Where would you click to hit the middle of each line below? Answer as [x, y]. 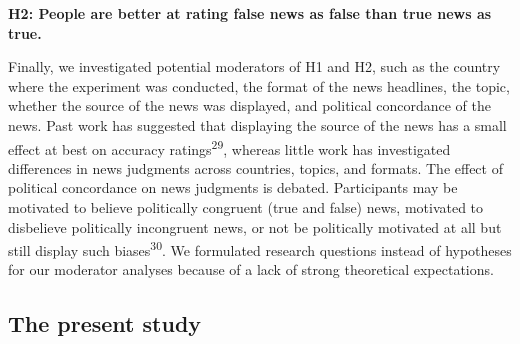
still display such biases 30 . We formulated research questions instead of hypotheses [260, 248]
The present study [105, 323]
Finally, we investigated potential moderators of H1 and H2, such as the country [254, 66]
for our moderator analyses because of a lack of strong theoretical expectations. [251, 269]
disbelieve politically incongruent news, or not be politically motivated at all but [255, 226]
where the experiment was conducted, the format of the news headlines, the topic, [259, 85]
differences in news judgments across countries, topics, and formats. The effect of [255, 167]
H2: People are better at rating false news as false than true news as [250, 13]
